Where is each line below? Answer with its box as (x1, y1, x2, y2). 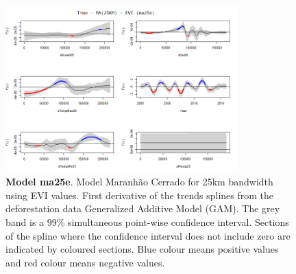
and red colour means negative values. (5, 255, 165, 269)
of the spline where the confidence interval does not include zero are (5, 228, 291, 242)
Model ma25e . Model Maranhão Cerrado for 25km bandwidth (5, 174, 273, 189)
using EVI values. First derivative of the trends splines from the (5, 187, 274, 202)
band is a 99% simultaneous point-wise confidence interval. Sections (5, 215, 289, 229)
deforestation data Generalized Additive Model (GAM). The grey (5, 201, 280, 216)
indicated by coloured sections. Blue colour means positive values (5, 242, 279, 256)
